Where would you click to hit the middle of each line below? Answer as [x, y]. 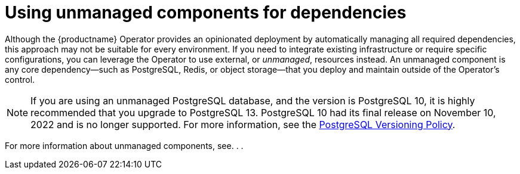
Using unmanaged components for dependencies [206, 13]
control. [20, 79]
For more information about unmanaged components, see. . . [124, 145]
